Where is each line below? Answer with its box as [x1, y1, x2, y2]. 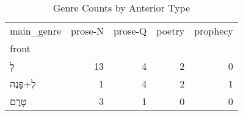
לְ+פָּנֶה [10, 77, 36, 90]
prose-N [71, 24, 104, 38]
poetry [156, 24, 185, 38]
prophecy [194, 24, 233, 38]
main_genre [10, 24, 62, 38]
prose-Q [113, 24, 147, 38]
